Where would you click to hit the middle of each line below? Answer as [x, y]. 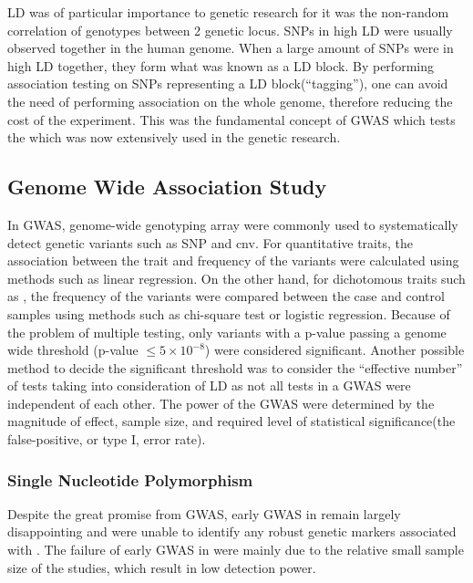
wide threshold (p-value [73, 350]
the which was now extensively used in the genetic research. [174, 137]
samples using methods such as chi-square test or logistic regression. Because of [229, 313]
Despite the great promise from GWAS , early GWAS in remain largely [204, 513]
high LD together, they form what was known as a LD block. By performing [221, 65]
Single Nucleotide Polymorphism [130, 479]
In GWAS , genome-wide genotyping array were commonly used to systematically [233, 224]
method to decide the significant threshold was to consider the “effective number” [235, 367]
